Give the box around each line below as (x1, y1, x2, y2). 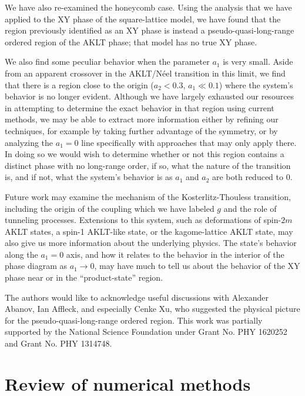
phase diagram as (5, 259, 67, 272)
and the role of (223, 202, 277, 214)
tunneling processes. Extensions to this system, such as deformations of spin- (5, 214, 281, 226)
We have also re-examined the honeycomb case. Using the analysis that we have (5, 1, 292, 13)
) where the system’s (219, 78, 293, 91)
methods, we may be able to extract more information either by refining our (5, 113, 279, 125)
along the (5, 248, 38, 260)
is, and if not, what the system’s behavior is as (5, 171, 173, 183)
